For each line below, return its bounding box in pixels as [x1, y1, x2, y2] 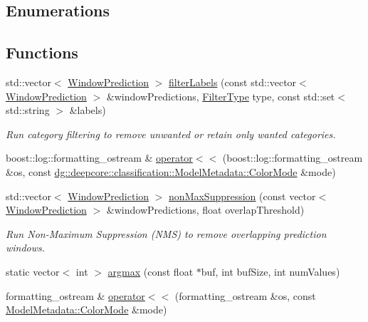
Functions [6, 41, 78, 63]
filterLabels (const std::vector [169, 74, 297, 89]
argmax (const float [107, 264, 194, 279]
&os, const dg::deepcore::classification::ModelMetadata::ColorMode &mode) [6, 164, 336, 179]
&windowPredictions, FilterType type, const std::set [106, 88, 335, 103]
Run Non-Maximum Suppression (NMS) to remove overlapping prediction [6, 226, 327, 241]
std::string [6, 103, 50, 118]
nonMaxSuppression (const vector [169, 188, 316, 203]
